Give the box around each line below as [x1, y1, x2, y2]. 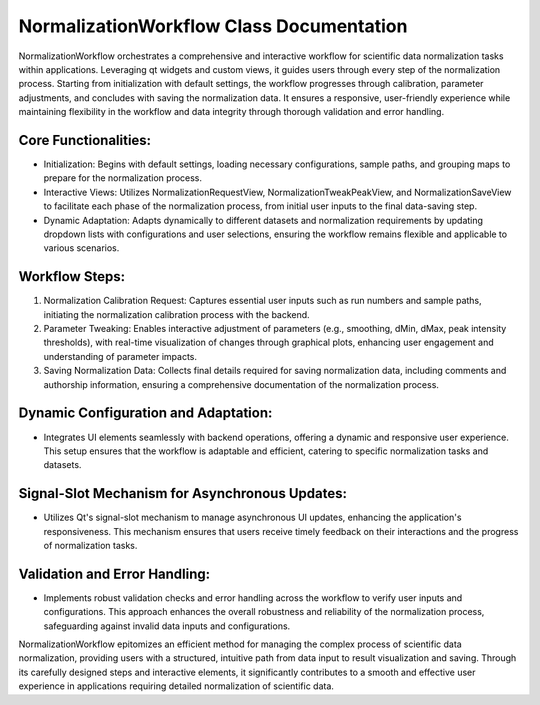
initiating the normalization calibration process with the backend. [43, 308, 310, 320]
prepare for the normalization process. [43, 172, 203, 184]
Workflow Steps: [18, 268, 125, 285]
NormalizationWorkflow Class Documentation [18, 15, 408, 37]
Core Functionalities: [18, 131, 152, 149]
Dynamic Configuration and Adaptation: [18, 405, 273, 422]
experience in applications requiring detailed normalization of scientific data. [18, 680, 335, 692]
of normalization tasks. [43, 539, 138, 551]
